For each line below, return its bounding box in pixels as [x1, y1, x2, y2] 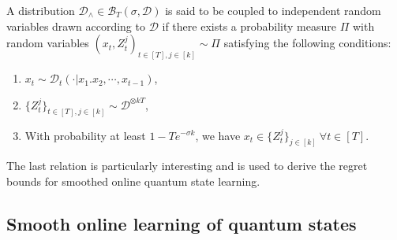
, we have [195, 127, 241, 143]
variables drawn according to [6, 17, 145, 34]
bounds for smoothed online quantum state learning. [6, 172, 260, 189]
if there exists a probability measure [162, 17, 336, 34]
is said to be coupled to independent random [165, 2, 381, 18]
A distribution [6, 2, 75, 18]
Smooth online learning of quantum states [6, 211, 357, 235]
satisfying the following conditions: [223, 35, 391, 51]
